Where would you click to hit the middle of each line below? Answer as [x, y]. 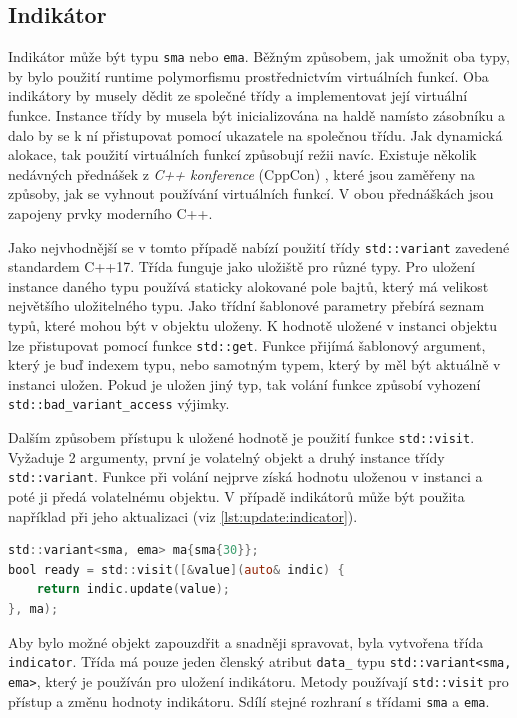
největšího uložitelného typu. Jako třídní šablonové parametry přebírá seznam [246, 305]
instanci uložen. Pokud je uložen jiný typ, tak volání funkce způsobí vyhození [244, 383]
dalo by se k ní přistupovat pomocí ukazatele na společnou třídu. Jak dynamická [255, 134]
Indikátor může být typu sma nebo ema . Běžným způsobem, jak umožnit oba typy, [259, 56]
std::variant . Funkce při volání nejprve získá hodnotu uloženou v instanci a [245, 476]
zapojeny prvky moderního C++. [110, 213]
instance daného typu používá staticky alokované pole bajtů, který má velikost [248, 285]
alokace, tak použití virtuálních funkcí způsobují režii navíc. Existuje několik [242, 154]
